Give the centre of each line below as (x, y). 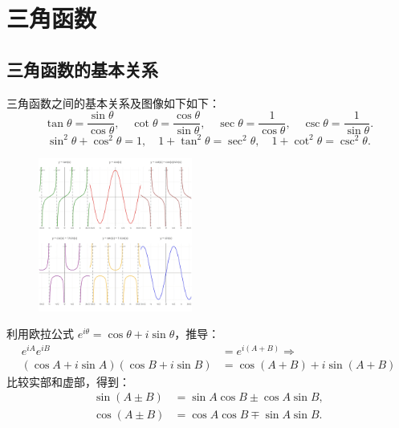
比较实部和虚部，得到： (68, 381)
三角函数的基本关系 (82, 69)
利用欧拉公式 (40, 334)
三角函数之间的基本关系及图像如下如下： (113, 102)
